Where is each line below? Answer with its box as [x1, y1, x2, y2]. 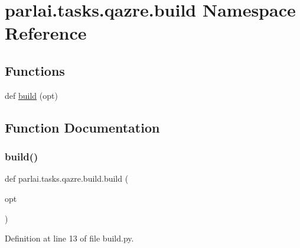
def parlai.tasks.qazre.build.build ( [5, 172, 129, 185]
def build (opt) [5, 89, 58, 101]
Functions [5, 61, 65, 79]
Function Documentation [5, 118, 160, 136]
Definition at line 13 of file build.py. [5, 232, 134, 244]
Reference [5, 21, 87, 45]
